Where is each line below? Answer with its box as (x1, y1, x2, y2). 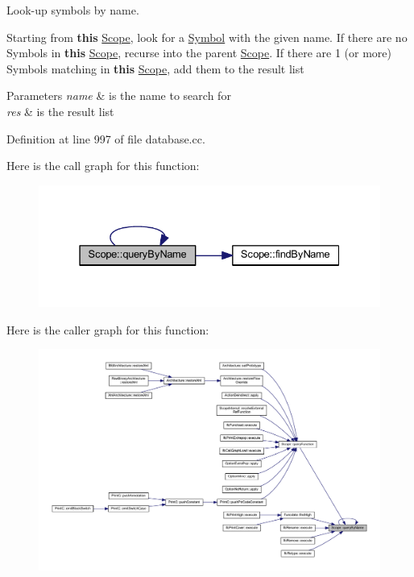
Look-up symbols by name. (6, 2, 139, 18)
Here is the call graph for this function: (6, 157, 200, 174)
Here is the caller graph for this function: (6, 321, 209, 338)
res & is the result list (6, 102, 114, 119)
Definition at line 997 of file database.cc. (6, 130, 205, 147)
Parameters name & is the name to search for (6, 87, 231, 104)
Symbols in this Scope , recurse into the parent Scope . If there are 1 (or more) (6, 44, 391, 61)
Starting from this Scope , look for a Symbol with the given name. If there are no (6, 28, 408, 45)
